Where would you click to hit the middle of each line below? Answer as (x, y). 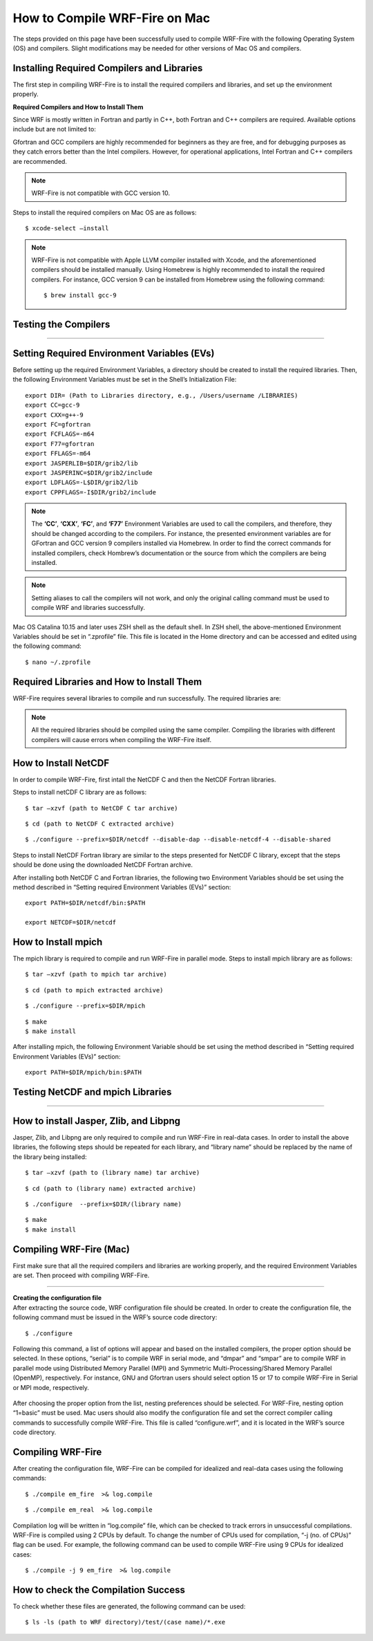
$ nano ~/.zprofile (58, 662)
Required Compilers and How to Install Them (78, 106)
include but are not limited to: (54, 129)
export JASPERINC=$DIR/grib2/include (89, 473)
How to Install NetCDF (61, 763)
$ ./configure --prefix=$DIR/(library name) (104, 1204)
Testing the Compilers (61, 324)
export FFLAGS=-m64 (58, 454)
